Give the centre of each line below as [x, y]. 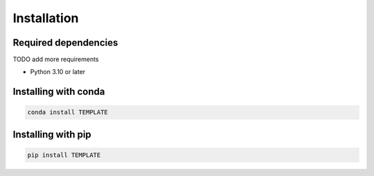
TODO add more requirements [56, 60]
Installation [46, 18]
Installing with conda [59, 92]
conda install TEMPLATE [68, 112]
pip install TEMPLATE [64, 155]
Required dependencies [65, 43]
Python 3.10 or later [58, 72]
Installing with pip [52, 134]
